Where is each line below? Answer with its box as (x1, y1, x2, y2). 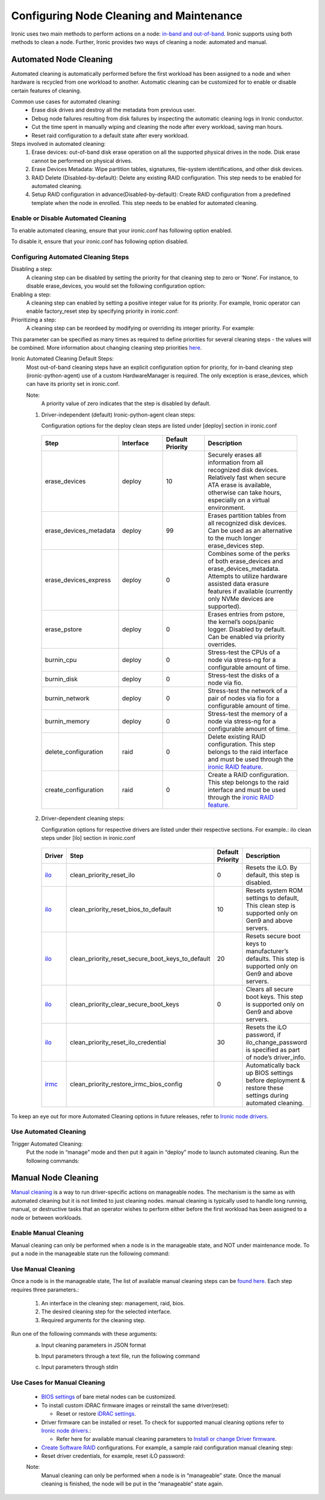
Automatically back (246, 1061, 300, 1070)
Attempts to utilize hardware (208, 572, 288, 581)
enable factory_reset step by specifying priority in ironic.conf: (26, 307, 179, 315)
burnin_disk (45, 675, 78, 684)
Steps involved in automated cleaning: (11, 140, 106, 147)
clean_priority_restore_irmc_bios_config (70, 1080, 183, 1088)
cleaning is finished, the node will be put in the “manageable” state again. (41, 1480, 224, 1487)
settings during (246, 1091, 289, 1100)
